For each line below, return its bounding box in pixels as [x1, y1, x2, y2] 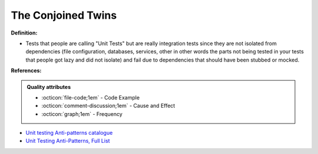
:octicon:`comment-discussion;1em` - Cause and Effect [41, 102, 175, 109]
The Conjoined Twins [11, 9, 117, 22]
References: [11, 67, 42, 74]
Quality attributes [26, 83, 71, 90]
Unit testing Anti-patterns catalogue [25, 129, 113, 136]
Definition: [11, 29, 38, 36]
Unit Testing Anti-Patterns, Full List [25, 138, 110, 145]
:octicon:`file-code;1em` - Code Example [41, 94, 140, 101]
